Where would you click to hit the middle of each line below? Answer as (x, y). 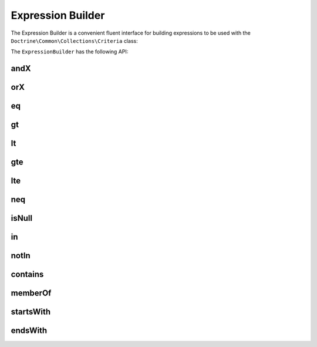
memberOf (31, 293)
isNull (21, 218)
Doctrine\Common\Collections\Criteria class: (74, 41)
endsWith (29, 331)
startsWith (31, 312)
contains (27, 274)
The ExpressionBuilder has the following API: (70, 52)
